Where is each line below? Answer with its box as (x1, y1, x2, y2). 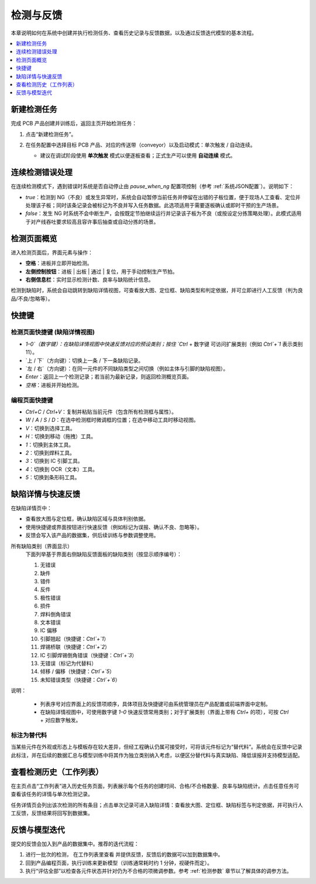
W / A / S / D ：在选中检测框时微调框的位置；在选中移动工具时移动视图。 (25, 417, 199, 424)
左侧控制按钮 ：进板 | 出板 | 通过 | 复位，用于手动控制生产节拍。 (25, 268, 178, 275)
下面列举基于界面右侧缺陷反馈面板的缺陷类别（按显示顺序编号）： (25, 551, 182, 558)
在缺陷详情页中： (11, 504, 52, 511)
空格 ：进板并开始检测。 (25, 381, 82, 388)
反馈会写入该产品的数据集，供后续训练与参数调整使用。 (25, 532, 159, 539)
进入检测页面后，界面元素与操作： (11, 249, 93, 256)
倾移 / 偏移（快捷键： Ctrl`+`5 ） (40, 668, 115, 675)
